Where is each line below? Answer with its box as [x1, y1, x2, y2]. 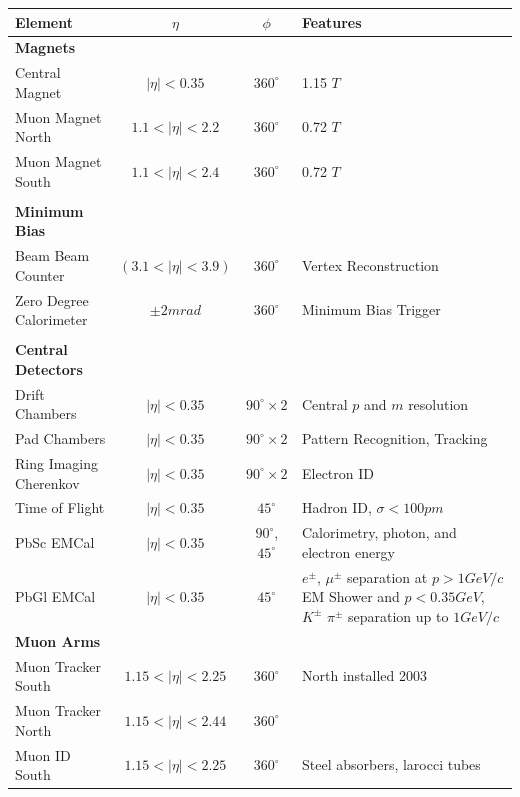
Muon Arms [15, 630, 101, 651]
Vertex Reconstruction [302, 254, 439, 275]
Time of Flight [15, 497, 105, 518]
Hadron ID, [302, 497, 372, 518]
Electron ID [302, 462, 374, 483]
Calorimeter [15, 309, 88, 330]
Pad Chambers [15, 428, 106, 449]
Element [15, 11, 73, 32]
